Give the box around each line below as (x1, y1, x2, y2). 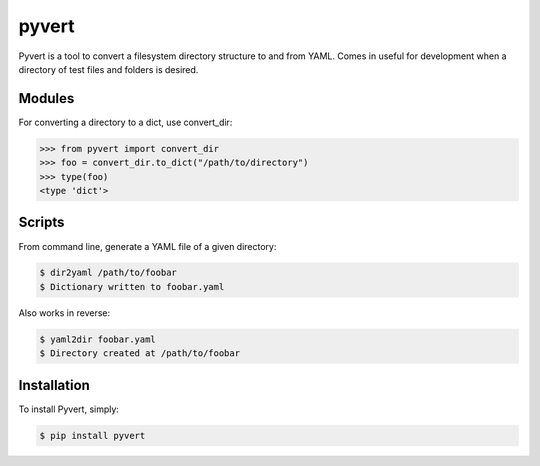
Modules (18, 90, 75, 107)
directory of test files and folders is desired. (18, 63, 199, 75)
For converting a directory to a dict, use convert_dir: (18, 116, 233, 128)
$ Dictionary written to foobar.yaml (39, 281, 225, 292)
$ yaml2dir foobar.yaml (39, 333, 157, 345)
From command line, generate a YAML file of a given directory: (18, 240, 277, 252)
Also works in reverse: (18, 306, 111, 319)
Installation (18, 376, 90, 394)
